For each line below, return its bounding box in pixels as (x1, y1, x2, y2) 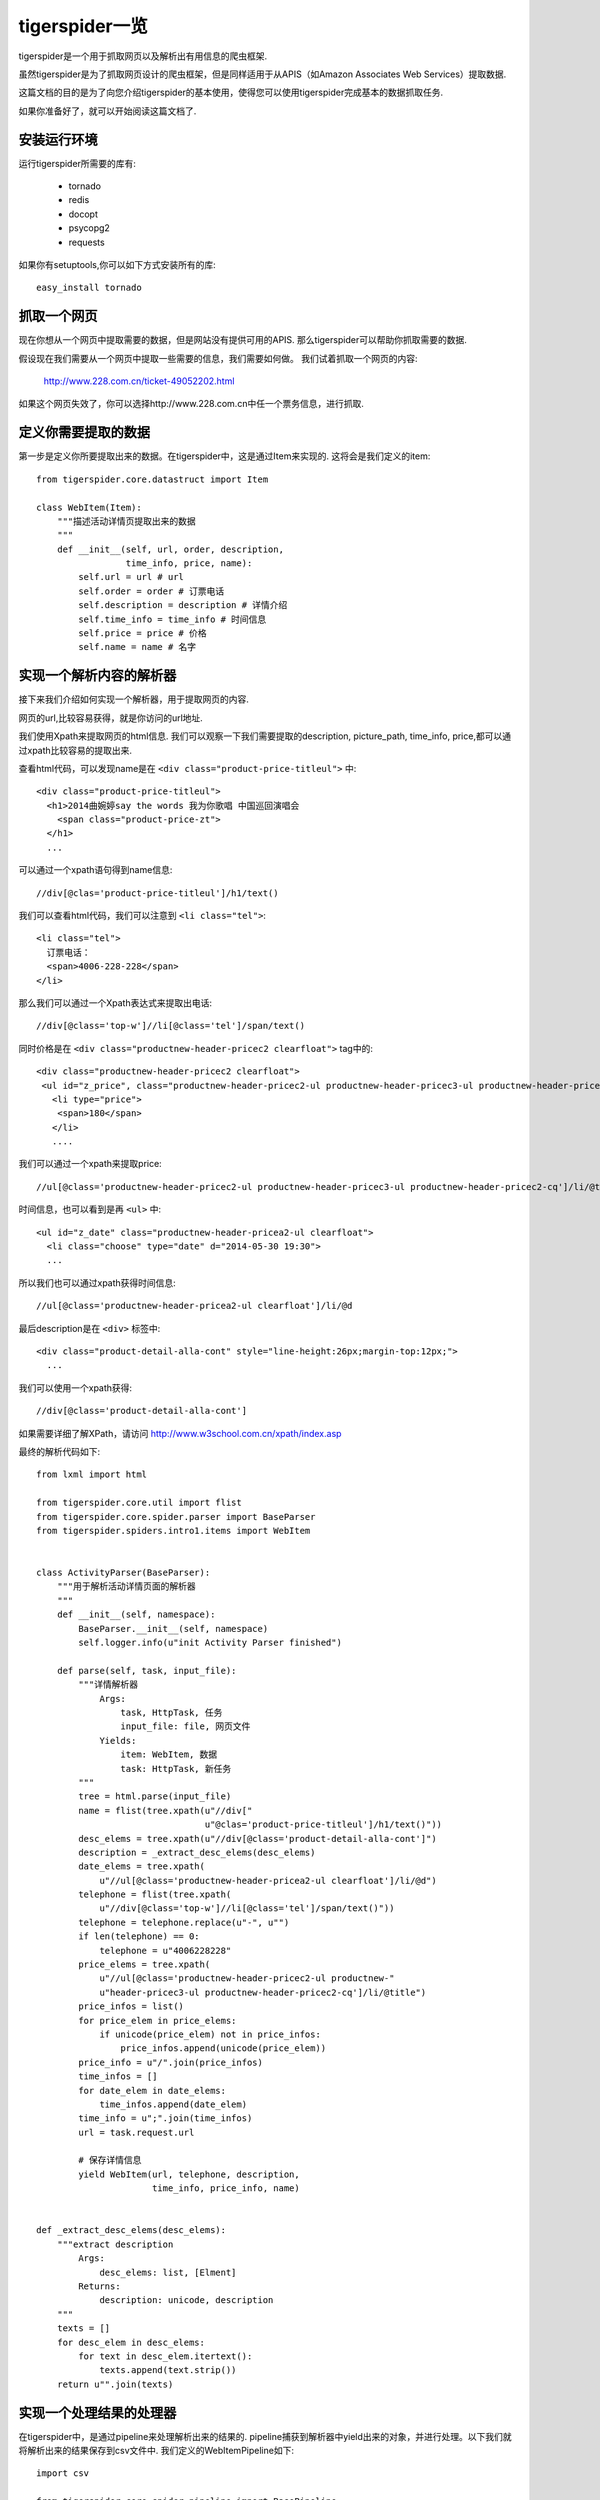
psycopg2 (68, 222, 110, 234)
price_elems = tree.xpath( (78, 1959, 211, 1970)
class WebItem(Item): (36, 501, 142, 513)
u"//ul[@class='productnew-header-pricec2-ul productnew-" (99, 1973, 395, 1984)
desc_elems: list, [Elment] (99, 2266, 237, 2278)
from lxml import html (36, 1469, 148, 1480)
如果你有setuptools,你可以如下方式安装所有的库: (18, 258, 217, 270)
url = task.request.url (78, 2126, 195, 2138)
